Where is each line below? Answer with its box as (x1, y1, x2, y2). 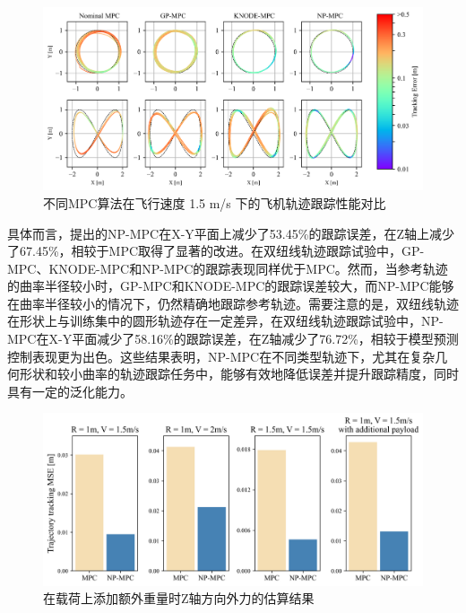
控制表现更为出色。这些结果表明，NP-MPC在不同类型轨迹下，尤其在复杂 (7, 346, 436, 365)
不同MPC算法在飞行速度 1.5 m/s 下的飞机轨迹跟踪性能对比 (43, 193, 386, 212)
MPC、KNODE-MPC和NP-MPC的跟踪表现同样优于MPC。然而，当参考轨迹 (7, 258, 448, 277)
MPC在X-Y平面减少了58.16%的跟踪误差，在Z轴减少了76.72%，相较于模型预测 (7, 329, 459, 348)
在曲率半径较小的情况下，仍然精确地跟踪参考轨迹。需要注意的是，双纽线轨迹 (7, 293, 459, 312)
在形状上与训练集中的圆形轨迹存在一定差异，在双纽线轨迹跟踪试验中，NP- (7, 311, 444, 330)
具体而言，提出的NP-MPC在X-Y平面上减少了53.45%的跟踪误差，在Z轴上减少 (7, 223, 454, 242)
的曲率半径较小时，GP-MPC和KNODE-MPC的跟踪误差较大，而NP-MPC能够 (7, 276, 454, 295)
